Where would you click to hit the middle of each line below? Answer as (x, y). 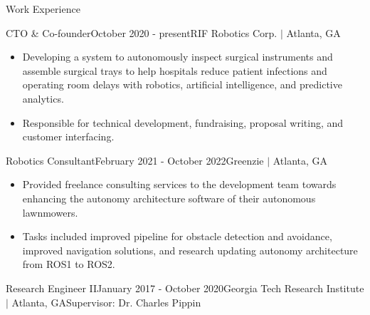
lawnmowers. (50, 212)
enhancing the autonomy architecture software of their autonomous (169, 198)
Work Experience (43, 9)
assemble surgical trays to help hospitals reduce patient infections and (175, 70)
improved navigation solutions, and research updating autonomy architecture (190, 250)
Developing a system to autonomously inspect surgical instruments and (178, 57)
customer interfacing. (68, 136)
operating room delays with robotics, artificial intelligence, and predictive (182, 84)
